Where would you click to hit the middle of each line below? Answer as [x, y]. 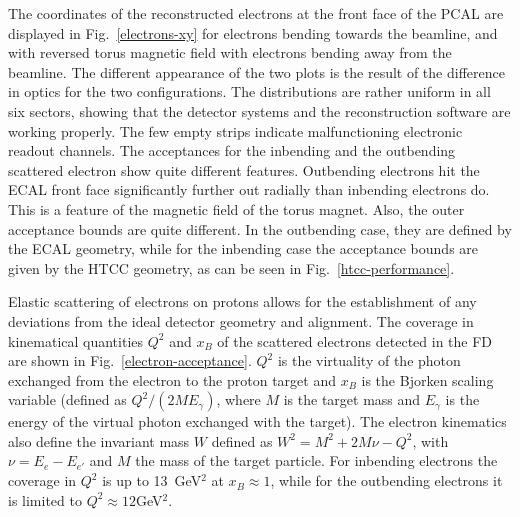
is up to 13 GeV [152, 480]
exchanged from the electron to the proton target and [172, 379]
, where [238, 399]
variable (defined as [67, 399]
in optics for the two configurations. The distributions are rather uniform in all [249, 91]
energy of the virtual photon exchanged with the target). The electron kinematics [257, 421]
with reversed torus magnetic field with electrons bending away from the [230, 52]
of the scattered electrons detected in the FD [355, 340]
